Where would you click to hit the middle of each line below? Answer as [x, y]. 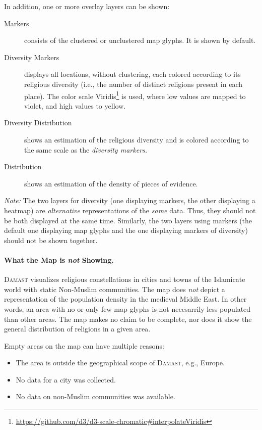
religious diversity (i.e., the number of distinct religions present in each [134, 84]
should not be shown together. [51, 240]
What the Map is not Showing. [59, 259]
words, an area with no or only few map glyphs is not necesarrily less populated [127, 308]
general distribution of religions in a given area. [77, 329]
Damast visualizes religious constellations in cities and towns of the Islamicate [125, 279]
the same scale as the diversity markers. [86, 149]
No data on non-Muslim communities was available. [95, 396]
